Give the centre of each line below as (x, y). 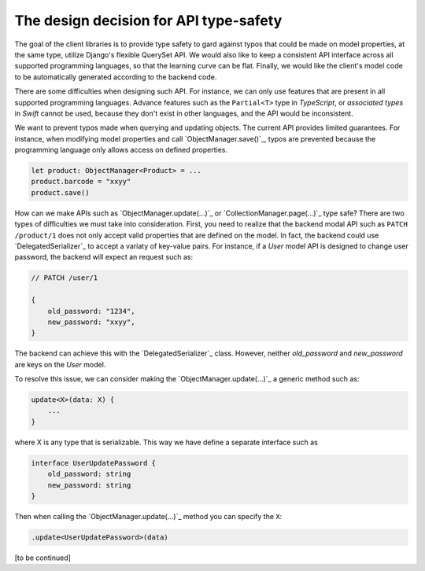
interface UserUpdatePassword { (94, 463)
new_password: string (89, 485)
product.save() (60, 192)
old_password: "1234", (91, 311)
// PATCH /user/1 (65, 278)
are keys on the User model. (60, 364)
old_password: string (89, 474)
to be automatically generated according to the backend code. (116, 77)
